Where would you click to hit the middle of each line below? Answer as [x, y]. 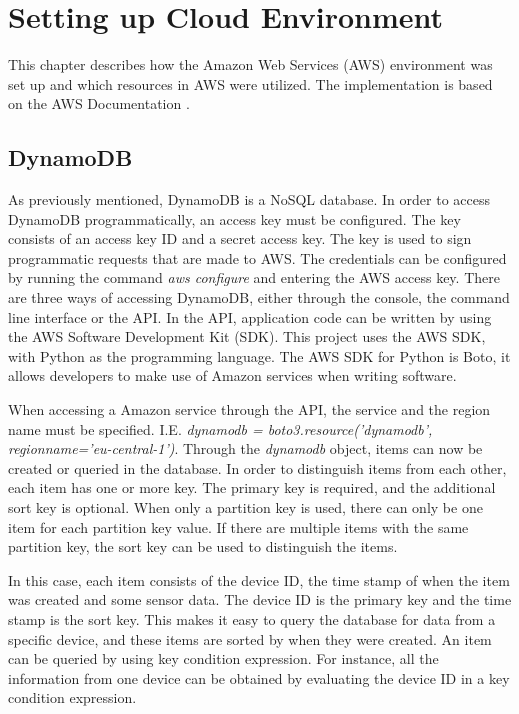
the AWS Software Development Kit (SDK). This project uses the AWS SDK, [247, 336]
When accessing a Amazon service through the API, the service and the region [249, 409]
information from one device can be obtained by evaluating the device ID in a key [259, 677]
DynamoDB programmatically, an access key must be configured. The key [234, 218]
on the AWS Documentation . [99, 103]
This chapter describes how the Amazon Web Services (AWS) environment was [250, 64]
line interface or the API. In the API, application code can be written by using [250, 316]
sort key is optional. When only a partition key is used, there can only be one [245, 507]
